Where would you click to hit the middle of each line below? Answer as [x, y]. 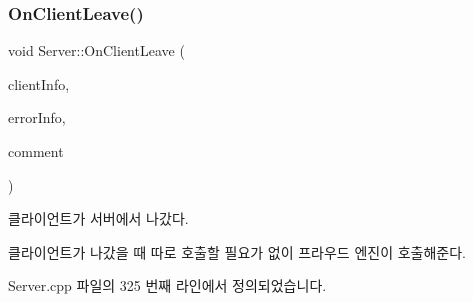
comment [36, 151]
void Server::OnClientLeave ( [96, 50]
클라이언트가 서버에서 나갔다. [98, 218]
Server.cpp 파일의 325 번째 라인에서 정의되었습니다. [167, 285]
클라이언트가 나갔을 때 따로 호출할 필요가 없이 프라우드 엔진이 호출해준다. [237, 251]
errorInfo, [37, 117]
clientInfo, [39, 83]
